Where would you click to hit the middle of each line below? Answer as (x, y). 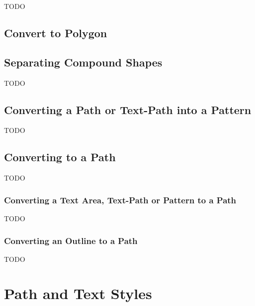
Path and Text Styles (78, 293)
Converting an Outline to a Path (71, 240)
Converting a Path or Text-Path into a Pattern (128, 109)
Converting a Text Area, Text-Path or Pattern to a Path (120, 200)
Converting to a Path (60, 157)
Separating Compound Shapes (83, 62)
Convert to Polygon (56, 32)
